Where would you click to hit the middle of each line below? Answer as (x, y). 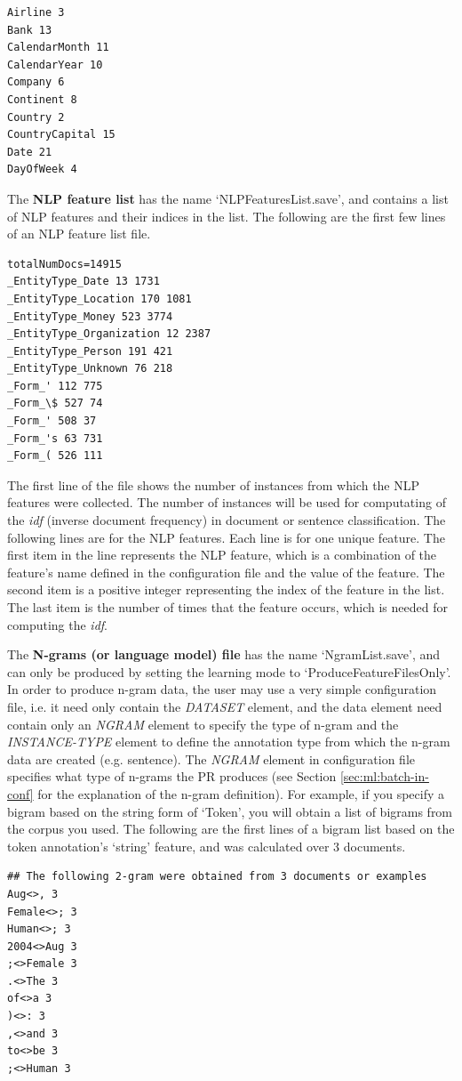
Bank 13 (30, 30)
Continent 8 (42, 99)
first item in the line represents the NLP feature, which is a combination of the (222, 555)
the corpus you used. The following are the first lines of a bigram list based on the (231, 829)
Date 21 (30, 152)
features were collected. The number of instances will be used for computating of (227, 502)
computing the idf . (57, 624)
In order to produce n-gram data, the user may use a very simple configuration (222, 689)
